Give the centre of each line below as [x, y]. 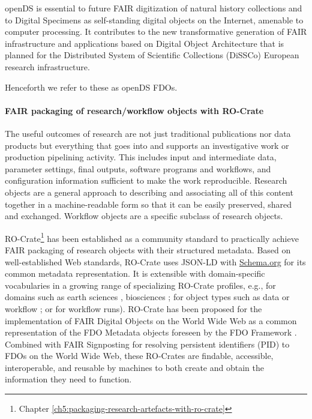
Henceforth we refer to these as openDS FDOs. [91, 87]
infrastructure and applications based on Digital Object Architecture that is [145, 43]
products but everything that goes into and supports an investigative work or [147, 145]
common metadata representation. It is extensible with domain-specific [135, 273]
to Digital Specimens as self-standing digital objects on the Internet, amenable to [154, 20]
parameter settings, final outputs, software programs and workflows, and [138, 168]
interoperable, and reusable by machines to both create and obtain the [134, 367]
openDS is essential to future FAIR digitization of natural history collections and [154, 8]
